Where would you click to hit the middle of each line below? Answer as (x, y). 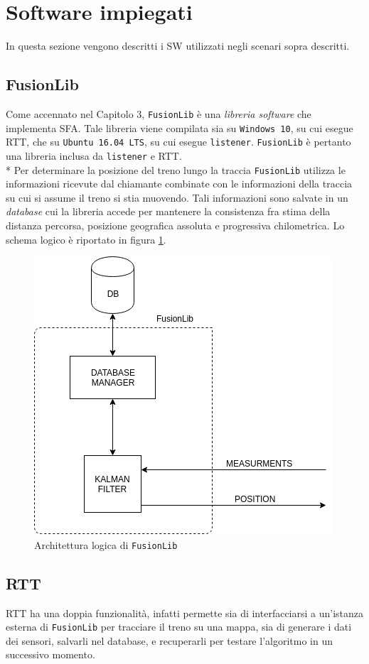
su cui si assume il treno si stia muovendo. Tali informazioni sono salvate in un (177, 197)
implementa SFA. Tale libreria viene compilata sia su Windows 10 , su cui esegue (180, 127)
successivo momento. (50, 654)
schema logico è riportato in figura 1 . (86, 239)
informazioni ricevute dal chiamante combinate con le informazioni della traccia (179, 184)
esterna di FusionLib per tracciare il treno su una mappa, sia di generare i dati (179, 627)
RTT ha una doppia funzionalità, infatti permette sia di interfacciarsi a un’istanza (185, 613)
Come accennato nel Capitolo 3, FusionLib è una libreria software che (159, 113)
